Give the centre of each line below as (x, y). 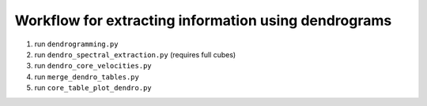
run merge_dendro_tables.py (87, 77)
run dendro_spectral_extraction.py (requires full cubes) (135, 54)
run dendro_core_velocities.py (93, 66)
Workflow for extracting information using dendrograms (203, 20)
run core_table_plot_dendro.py (93, 88)
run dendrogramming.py (76, 44)
